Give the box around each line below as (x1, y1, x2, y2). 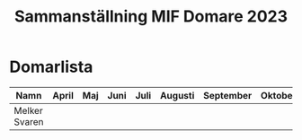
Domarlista (9, 57, 93, 77)
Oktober (260, 89, 297, 101)
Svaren (13, 115, 44, 127)
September (203, 89, 253, 101)
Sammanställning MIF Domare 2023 (13, 6, 289, 27)
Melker (13, 104, 43, 117)
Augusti (160, 89, 195, 101)
